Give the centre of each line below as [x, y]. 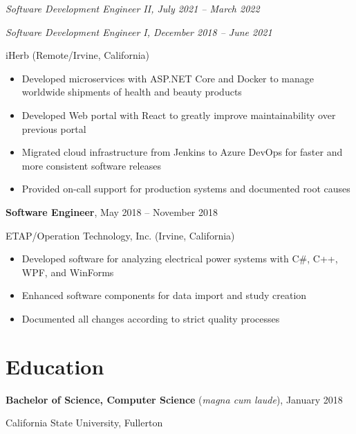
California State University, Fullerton [84, 423]
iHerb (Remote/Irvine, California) [77, 55]
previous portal [54, 128]
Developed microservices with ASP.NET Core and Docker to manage [168, 78]
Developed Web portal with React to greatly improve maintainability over [179, 115]
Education [55, 366]
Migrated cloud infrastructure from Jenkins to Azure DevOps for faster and [182, 152]
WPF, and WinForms [68, 272]
